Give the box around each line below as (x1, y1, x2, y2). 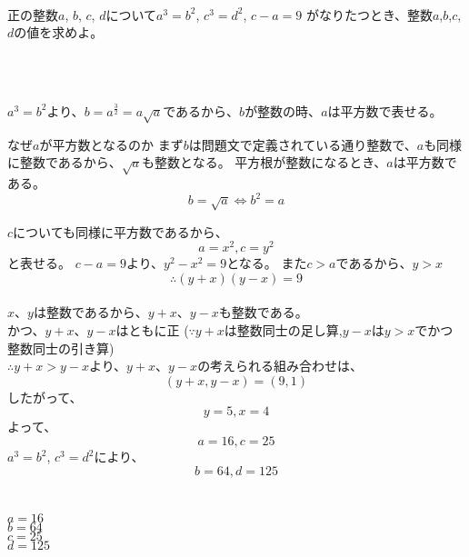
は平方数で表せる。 (327, 101, 443, 120)
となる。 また (226, 254, 307, 273)
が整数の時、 (244, 101, 322, 120)
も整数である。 (218, 303, 308, 322)
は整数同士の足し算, (224, 321, 343, 340)
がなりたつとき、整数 (305, 5, 433, 24)
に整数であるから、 (7, 153, 122, 172)
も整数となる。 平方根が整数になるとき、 (142, 153, 387, 172)
